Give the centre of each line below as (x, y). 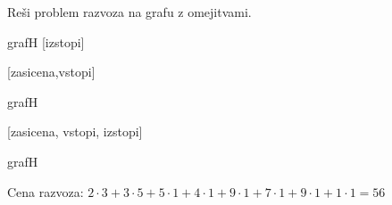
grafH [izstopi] (46, 41)
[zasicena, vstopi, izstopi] (75, 131)
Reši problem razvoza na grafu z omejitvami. (129, 12)
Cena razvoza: (46, 191)
